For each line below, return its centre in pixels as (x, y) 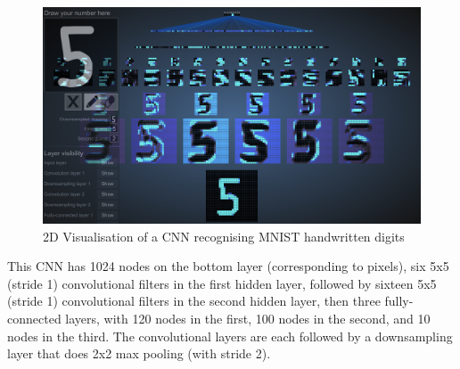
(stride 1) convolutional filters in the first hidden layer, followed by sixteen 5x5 (222, 283)
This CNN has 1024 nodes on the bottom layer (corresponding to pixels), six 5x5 (228, 266)
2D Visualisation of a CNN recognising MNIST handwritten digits (224, 236)
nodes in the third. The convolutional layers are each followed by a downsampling (230, 336)
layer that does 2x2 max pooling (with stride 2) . (139, 353)
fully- (399, 301)
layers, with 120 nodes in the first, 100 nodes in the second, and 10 (248, 319)
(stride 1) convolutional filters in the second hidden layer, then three (194, 301)
